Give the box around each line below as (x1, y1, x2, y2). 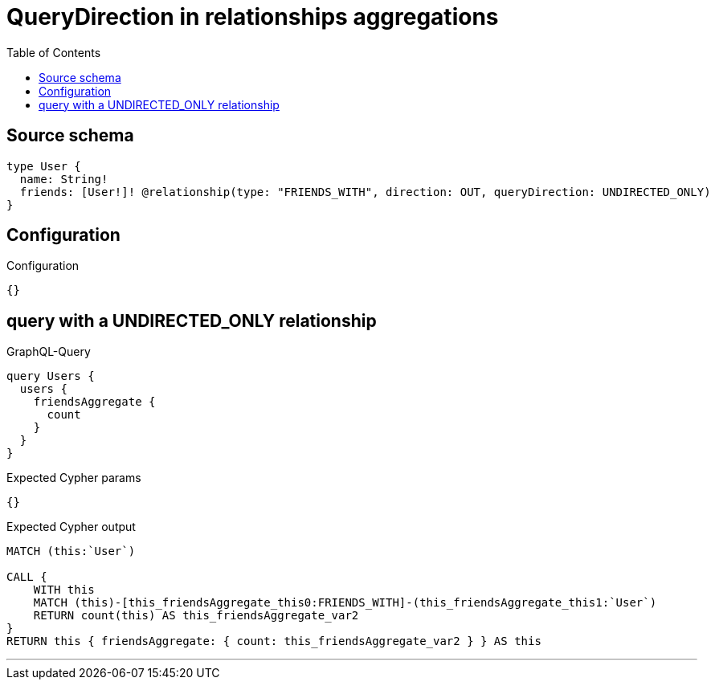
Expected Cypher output (6, 520, 136, 534)
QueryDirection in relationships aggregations (6, 3, 499, 31)
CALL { (6, 570, 47, 584)
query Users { (6, 370, 95, 383)
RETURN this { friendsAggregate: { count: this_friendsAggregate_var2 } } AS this (6, 635, 541, 648)
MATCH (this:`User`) (6, 545, 136, 558)
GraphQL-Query (6, 345, 91, 359)
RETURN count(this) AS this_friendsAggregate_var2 (33, 609, 359, 623)
